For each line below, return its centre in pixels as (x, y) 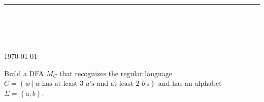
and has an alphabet (190, 83)
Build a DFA (24, 73)
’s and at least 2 (114, 84)
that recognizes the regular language (116, 73)
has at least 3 (63, 84)
